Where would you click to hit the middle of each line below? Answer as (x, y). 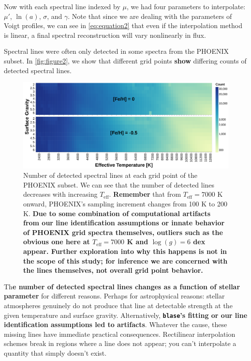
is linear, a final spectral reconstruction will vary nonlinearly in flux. (105, 35)
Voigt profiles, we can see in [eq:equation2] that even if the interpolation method (123, 25)
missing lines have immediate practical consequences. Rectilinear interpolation (120, 334)
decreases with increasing (60, 194)
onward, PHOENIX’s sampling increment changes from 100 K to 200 (125, 203)
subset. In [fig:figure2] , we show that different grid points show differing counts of (125, 60)
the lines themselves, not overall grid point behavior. (113, 270)
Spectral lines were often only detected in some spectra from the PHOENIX (117, 51)
